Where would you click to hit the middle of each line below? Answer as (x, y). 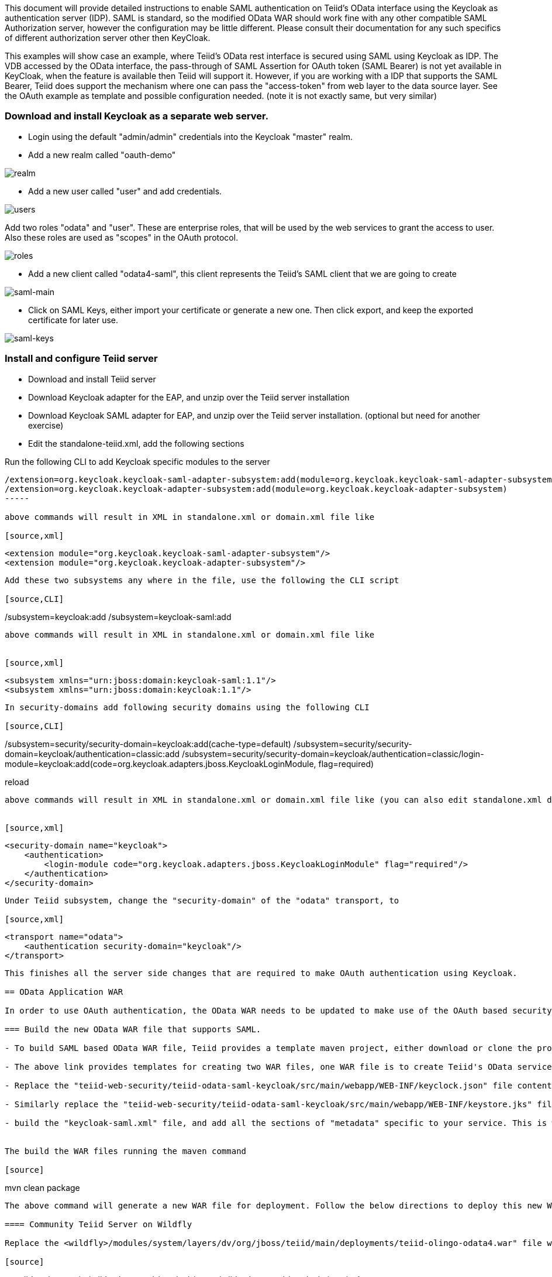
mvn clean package (42, 1187)
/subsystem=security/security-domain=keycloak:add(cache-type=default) (148, 744)
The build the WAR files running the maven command (126, 1151)
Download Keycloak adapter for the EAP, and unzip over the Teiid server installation (189, 397)
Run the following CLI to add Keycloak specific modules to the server (137, 461)
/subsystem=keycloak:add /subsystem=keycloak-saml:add (118, 617)
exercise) (46, 425)
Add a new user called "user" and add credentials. (125, 191)
